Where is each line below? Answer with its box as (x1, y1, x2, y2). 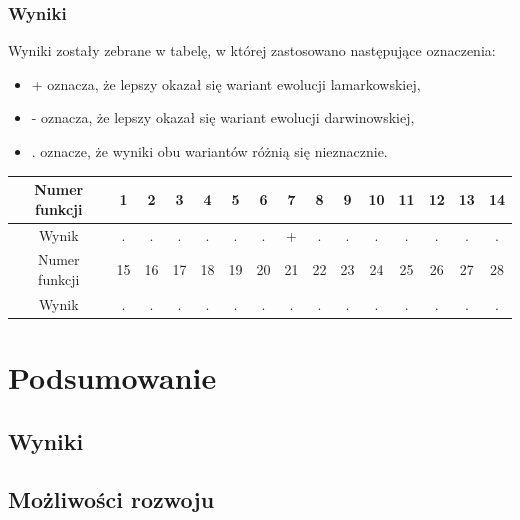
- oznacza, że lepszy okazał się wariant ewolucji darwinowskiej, (31, 107, 415, 128)
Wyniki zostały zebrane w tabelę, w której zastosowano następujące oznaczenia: (8, 40, 496, 61)
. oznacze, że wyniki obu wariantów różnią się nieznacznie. (31, 141, 388, 161)
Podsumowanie (8, 357, 217, 398)
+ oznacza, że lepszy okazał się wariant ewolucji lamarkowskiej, (31, 73, 421, 94)
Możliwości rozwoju (8, 484, 215, 515)
